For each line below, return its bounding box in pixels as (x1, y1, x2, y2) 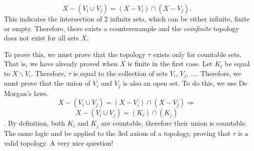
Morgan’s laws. (4, 88, 49, 98)
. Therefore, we (196, 68, 241, 78)
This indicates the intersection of (4, 14, 102, 23)
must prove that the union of (4, 78, 91, 88)
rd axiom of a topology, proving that (121, 128, 231, 138)
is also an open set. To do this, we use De (123, 78, 247, 88)
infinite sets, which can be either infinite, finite (110, 14, 250, 23)
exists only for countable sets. (153, 49, 242, 59)
